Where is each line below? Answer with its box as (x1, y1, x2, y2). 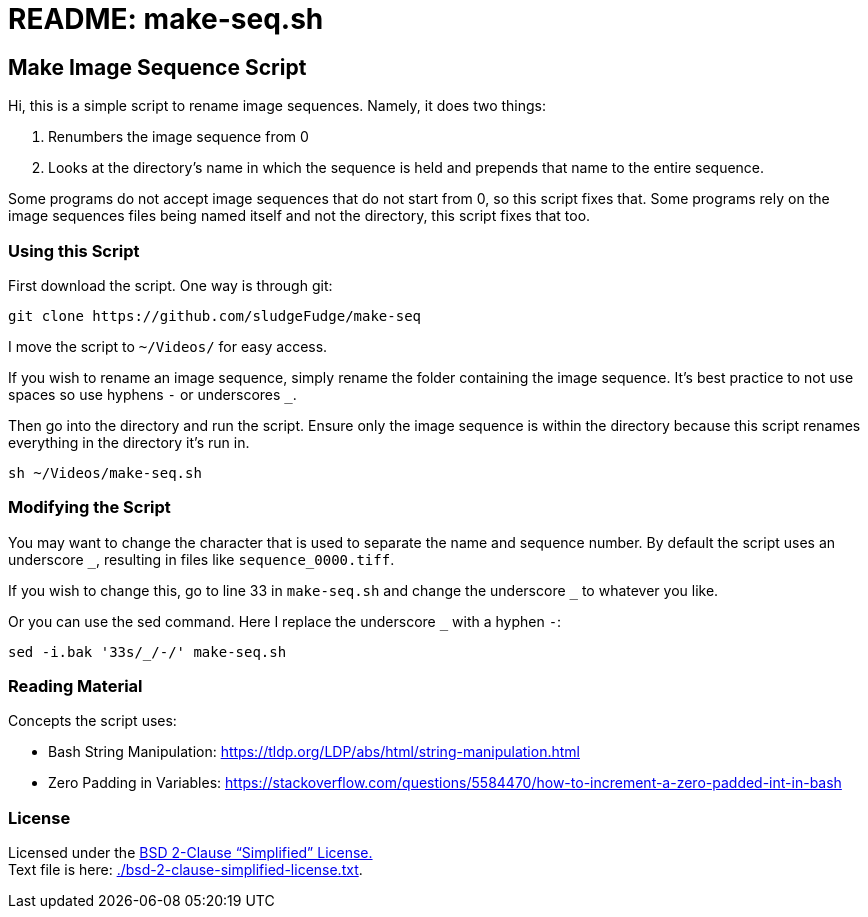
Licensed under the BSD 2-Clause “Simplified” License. (8, 844, 373, 862)
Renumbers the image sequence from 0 (48, 128, 309, 146)
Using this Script (8, 240, 140, 261)
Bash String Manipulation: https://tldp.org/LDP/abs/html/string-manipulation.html (48, 743, 580, 761)
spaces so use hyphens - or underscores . (8, 385, 297, 403)
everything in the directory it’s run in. (8, 433, 250, 451)
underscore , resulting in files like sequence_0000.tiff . (8, 550, 395, 568)
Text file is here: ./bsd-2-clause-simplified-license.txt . (8, 861, 363, 879)
